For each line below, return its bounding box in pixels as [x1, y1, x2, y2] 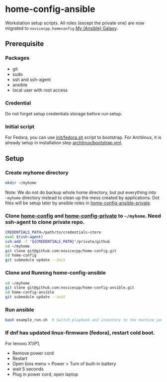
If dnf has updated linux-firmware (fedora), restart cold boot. [5, 329, 155, 336]
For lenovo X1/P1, [5, 341, 41, 347]
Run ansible [5, 306, 34, 313]
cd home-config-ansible [5, 290, 55, 295]
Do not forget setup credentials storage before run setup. [5, 110, 123, 116]
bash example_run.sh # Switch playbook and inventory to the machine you [5, 317, 164, 323]
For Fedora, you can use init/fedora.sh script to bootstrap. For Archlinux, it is [5, 134, 162, 140]
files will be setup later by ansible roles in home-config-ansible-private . [5, 200, 152, 206]
